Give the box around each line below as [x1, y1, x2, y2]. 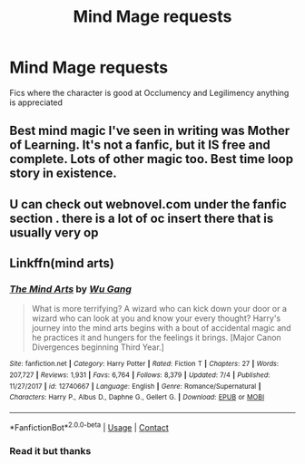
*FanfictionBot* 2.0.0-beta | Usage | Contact [9, 420, 170, 432]
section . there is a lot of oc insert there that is [9, 210, 274, 226]
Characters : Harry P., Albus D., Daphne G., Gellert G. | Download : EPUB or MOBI [9, 392, 265, 402]
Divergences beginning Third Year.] [31, 342, 165, 353]
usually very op [9, 225, 99, 240]
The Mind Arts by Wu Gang [9, 283, 132, 295]
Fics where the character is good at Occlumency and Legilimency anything [9, 87, 290, 98]
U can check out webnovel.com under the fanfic [9, 197, 288, 212]
